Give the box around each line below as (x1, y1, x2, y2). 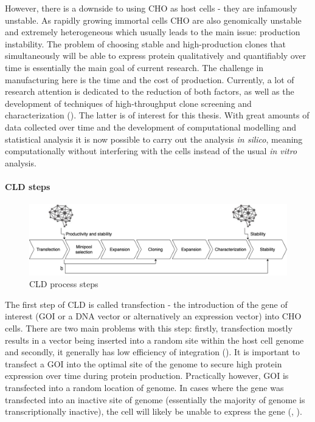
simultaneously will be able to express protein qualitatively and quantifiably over (5, 49, 306, 62)
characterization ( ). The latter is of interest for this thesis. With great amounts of (5, 109, 310, 121)
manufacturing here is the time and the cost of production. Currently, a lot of (5, 73, 294, 86)
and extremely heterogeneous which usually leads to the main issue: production (5, 26, 300, 38)
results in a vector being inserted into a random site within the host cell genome (5, 333, 304, 346)
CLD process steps (29, 277, 99, 290)
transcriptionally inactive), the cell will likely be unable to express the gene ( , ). (5, 405, 302, 418)
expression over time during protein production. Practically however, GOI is (5, 369, 289, 382)
